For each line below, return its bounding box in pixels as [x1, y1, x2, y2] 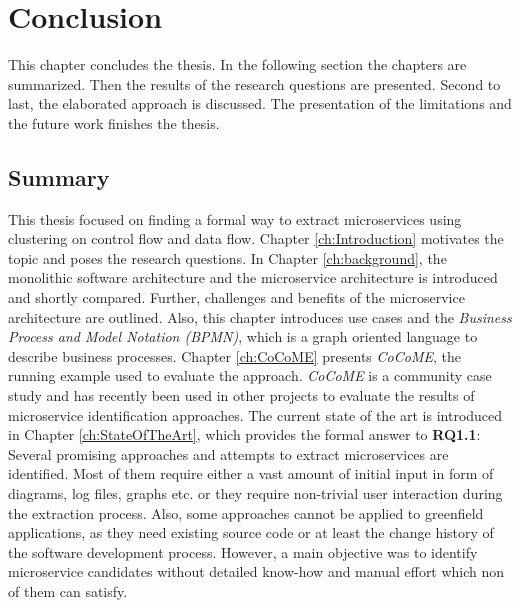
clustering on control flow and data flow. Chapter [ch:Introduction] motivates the [8, 228, 504, 249]
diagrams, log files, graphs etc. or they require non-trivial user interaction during [8, 483, 503, 504]
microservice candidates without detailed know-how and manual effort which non [8, 561, 505, 582]
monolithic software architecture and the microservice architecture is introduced [8, 267, 498, 288]
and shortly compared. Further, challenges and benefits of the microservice [8, 287, 465, 308]
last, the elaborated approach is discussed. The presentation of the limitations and [8, 93, 512, 114]
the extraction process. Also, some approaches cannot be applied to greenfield [8, 502, 484, 523]
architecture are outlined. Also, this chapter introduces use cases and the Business [8, 306, 512, 327]
